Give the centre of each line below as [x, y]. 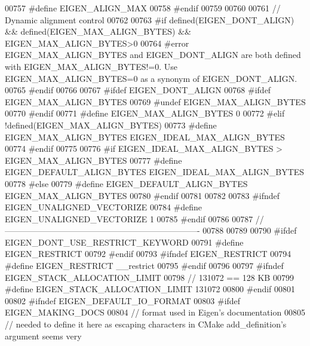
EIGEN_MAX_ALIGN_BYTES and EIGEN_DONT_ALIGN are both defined [153, 55]
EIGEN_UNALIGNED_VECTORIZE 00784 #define [104, 207]
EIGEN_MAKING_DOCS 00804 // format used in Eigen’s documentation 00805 [155, 312]
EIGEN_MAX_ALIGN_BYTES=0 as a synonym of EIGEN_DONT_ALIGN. [151, 78]
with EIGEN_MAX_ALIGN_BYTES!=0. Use [91, 66]
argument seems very [43, 336]
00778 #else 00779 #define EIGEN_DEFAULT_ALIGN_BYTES [126, 183]
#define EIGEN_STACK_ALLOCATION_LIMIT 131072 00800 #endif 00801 [150, 289]
